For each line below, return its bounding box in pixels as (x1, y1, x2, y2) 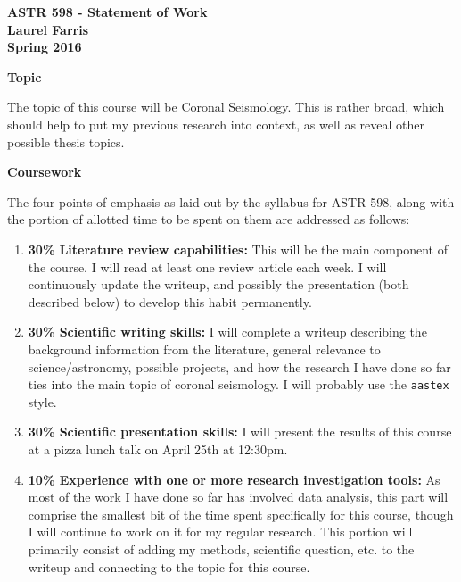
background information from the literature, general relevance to (28, 339, 381, 358)
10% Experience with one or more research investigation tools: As (28, 470, 440, 488)
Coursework (7, 162, 82, 181)
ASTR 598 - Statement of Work (7, 3, 208, 21)
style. (28, 392, 57, 411)
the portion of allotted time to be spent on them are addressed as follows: (7, 210, 410, 229)
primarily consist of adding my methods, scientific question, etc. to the (28, 539, 415, 558)
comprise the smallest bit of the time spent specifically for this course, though (28, 504, 454, 523)
